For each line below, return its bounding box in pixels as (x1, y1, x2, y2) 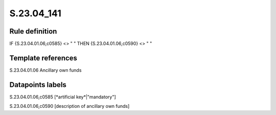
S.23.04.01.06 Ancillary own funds (9, 67, 82, 73)
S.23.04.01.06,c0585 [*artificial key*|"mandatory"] (9, 94, 116, 100)
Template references (9, 53, 78, 62)
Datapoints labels (9, 80, 66, 89)
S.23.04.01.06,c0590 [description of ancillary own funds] (9, 103, 130, 109)
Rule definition (9, 27, 57, 36)
